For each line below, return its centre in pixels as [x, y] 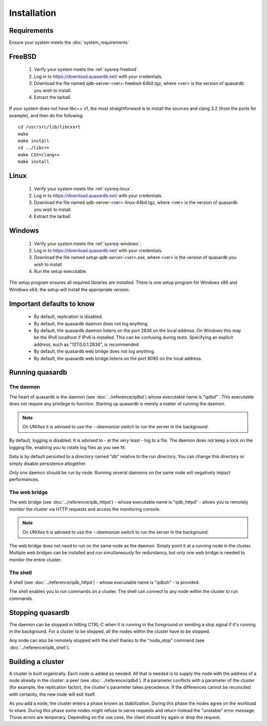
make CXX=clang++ [39, 155]
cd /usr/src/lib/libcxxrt [49, 127]
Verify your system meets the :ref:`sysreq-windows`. [88, 244]
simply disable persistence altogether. [48, 463]
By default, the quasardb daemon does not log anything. [91, 324]
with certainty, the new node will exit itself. [52, 694]
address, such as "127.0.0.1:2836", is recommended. [87, 344]
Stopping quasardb [39, 613]
